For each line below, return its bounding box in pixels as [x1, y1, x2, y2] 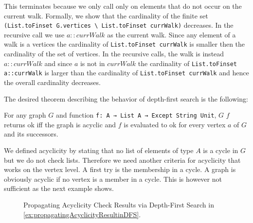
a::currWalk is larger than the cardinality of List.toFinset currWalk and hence [4, 68, 249, 78]
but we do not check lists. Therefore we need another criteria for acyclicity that [4, 154, 241, 165]
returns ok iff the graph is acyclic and [4, 119, 116, 129]
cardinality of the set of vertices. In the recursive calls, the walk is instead [4, 49, 224, 59]
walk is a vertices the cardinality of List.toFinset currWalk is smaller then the [4, 39, 245, 49]
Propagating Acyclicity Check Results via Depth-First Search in [23, 200, 214, 209]
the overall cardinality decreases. [4, 77, 101, 87]
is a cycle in [203, 145, 238, 155]
